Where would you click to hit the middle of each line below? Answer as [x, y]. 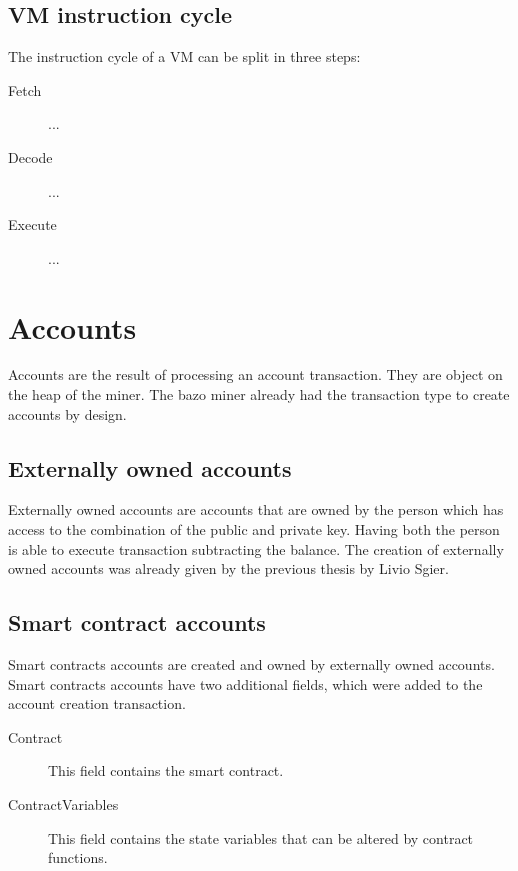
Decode [30, 156]
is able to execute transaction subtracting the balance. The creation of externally [256, 548]
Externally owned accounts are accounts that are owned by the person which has [256, 509]
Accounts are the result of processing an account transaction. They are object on [255, 374]
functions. [78, 857]
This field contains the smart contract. [166, 770]
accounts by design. [67, 413]
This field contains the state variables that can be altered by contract [261, 837]
